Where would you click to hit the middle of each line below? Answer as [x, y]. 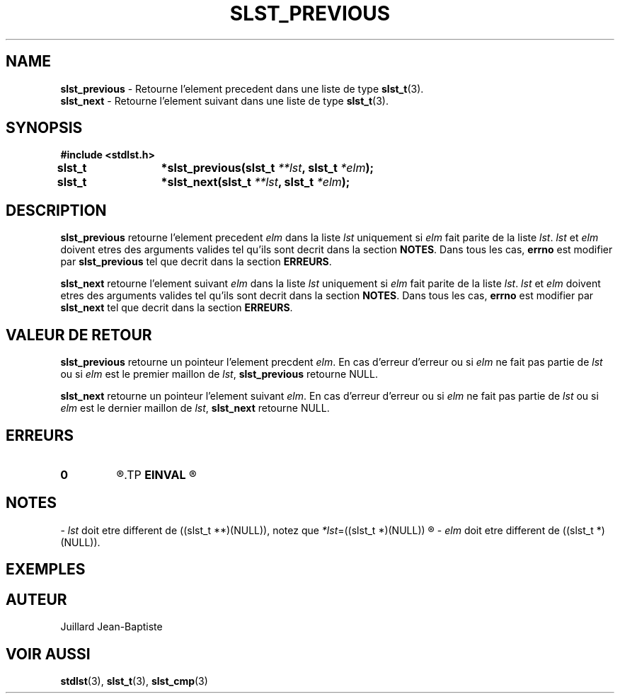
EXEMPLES [46, 570]
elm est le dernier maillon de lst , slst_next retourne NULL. [195, 408]
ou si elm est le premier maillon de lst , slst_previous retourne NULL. [219, 374]
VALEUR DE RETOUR [79, 335]
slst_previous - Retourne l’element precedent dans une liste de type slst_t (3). [242, 88]
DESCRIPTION [56, 210]
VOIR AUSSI [48, 654]
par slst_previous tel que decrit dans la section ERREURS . [196, 262]
